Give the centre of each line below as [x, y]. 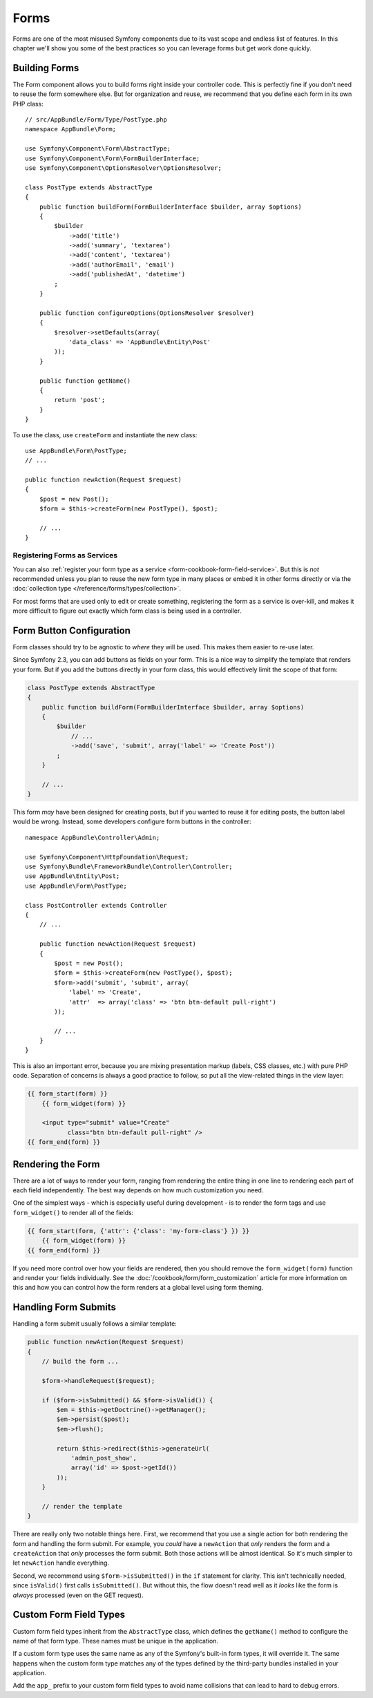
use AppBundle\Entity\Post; [73, 876]
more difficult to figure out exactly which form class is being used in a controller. [127, 611]
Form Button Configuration [72, 630]
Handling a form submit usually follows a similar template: [95, 1324]
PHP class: [28, 104]
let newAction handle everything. [61, 1563]
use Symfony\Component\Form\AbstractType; [98, 149]
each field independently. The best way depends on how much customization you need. [138, 1190]
